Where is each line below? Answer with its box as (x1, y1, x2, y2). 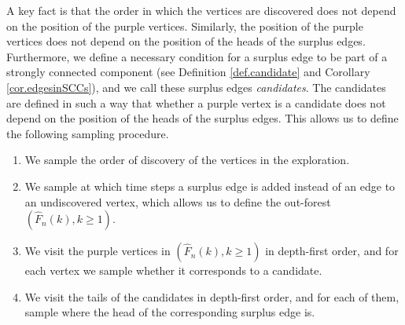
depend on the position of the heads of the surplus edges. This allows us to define (6, 110, 399, 126)
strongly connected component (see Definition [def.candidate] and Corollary (6, 64, 370, 80)
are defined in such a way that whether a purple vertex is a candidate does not (6, 94, 386, 111)
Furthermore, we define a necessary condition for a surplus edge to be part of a (6, 48, 388, 64)
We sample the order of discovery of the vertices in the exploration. (24, 152, 350, 168)
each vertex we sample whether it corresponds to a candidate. (24, 262, 322, 279)
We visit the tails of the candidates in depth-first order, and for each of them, (24, 288, 399, 305)
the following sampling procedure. (6, 125, 169, 141)
